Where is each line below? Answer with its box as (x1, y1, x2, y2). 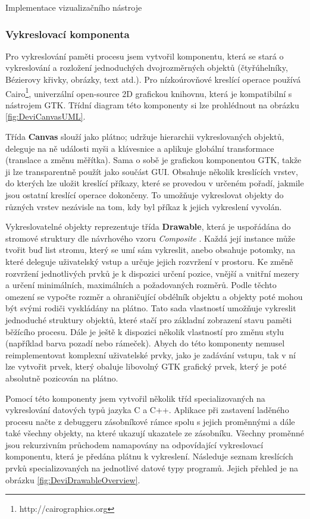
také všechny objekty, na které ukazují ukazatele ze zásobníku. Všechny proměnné (5, 427, 304, 439)
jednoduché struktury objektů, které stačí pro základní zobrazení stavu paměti (5, 313, 292, 326)
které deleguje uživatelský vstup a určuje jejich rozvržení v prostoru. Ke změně (5, 255, 293, 267)
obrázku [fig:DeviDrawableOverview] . (5, 473, 140, 486)
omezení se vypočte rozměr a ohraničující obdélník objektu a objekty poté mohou (5, 290, 303, 302)
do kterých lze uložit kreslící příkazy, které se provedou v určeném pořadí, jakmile (5, 177, 304, 189)
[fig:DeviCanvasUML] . (5, 110, 86, 123)
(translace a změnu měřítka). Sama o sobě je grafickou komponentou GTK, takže (5, 154, 302, 166)
